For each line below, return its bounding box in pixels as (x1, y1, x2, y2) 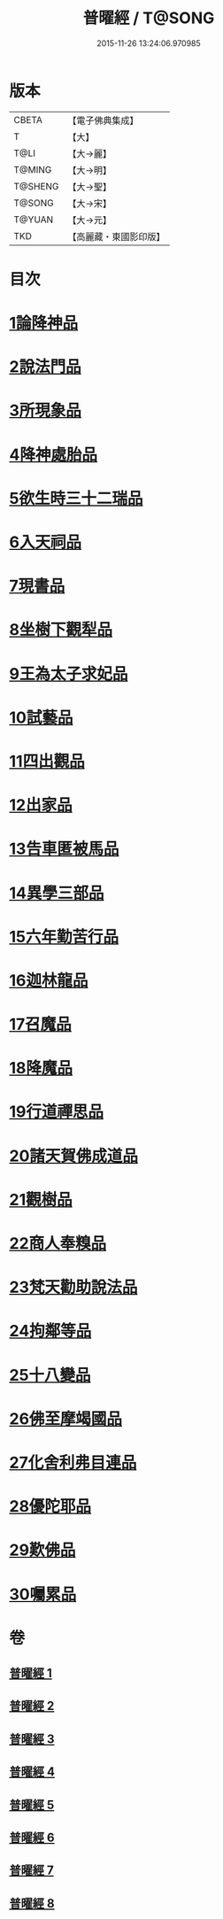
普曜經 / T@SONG (82, 8, 215, 28)
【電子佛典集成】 (67, 114, 139, 127)
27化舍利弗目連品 (9, 1452, 137, 1473)
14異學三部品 (9, 883, 104, 903)
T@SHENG (13, 180, 59, 192)
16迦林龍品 (9, 971, 88, 990)
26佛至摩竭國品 (9, 1409, 122, 1428)
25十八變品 (9, 1365, 91, 1385)
